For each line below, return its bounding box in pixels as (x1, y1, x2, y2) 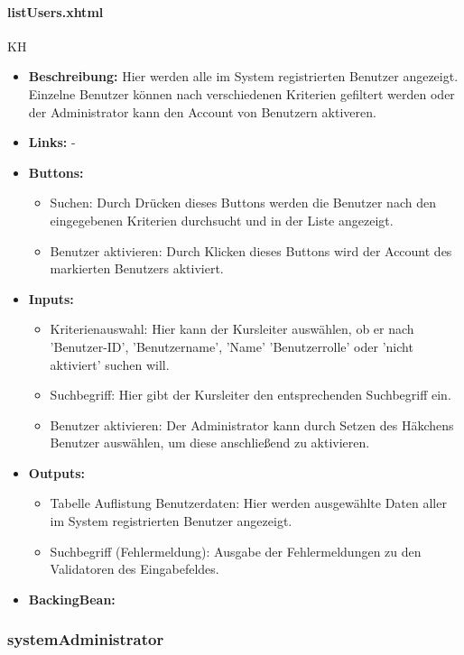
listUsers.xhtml (7, 2, 104, 21)
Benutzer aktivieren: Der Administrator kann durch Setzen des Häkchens (50, 415, 454, 434)
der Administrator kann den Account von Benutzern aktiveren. (28, 102, 376, 121)
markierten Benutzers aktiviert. (50, 259, 224, 278)
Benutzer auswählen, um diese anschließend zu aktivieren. (50, 433, 370, 452)
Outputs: (28, 463, 86, 482)
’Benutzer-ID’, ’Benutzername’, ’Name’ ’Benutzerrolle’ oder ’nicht (50, 337, 413, 355)
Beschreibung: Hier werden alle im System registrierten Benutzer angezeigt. (28, 67, 459, 86)
